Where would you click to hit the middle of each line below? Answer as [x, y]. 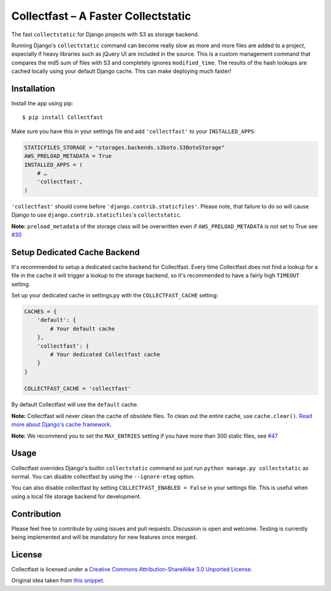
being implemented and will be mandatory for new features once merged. [104, 537]
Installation [33, 89]
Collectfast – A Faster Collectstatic [101, 16]
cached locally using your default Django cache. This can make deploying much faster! [121, 71]
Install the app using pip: [42, 104]
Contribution [36, 514]
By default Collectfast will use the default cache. [75, 405]
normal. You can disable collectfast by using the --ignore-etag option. [103, 476]
